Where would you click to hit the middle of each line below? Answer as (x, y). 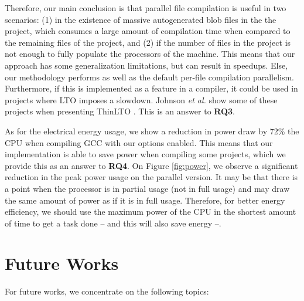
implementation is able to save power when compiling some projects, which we (145, 154)
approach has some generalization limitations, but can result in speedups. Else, (146, 65)
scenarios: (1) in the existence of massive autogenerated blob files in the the (141, 19)
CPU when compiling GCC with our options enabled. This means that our (139, 142)
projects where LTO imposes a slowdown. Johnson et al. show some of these (141, 99)
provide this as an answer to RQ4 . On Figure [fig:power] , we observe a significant (151, 165)
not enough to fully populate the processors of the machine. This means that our (150, 54)
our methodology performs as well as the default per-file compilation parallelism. (150, 77)
